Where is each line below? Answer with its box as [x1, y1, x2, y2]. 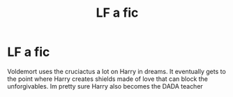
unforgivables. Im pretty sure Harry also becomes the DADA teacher [7, 82, 204, 90]
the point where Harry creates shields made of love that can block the [7, 75, 208, 83]
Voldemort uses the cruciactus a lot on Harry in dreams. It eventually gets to [7, 67, 227, 75]
